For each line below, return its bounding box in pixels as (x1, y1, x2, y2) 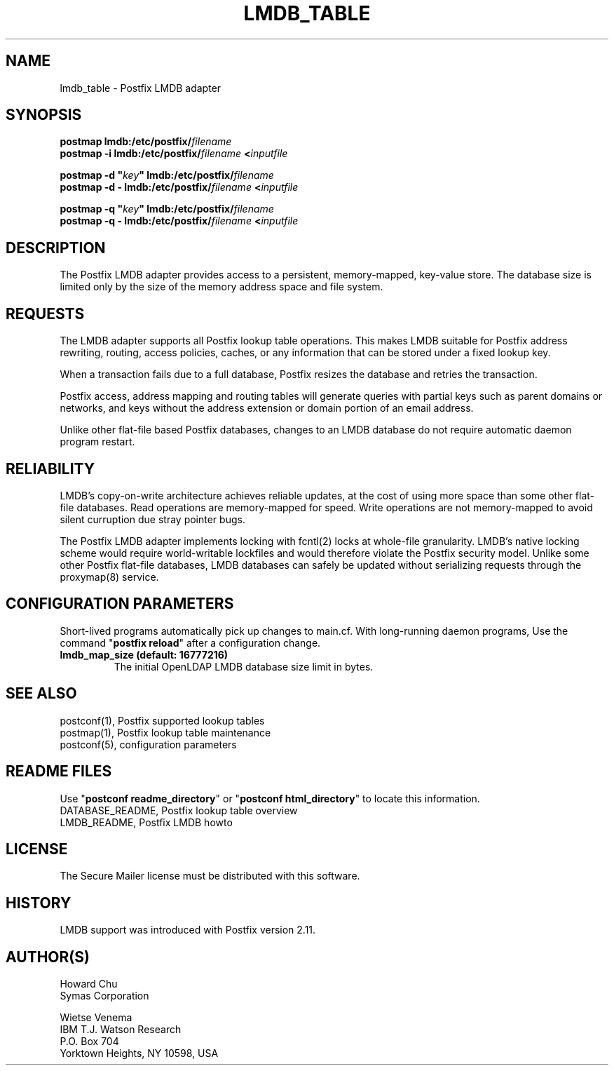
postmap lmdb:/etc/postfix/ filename (60, 135, 232, 148)
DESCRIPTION (6, 238, 106, 257)
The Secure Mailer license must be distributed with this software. (60, 870, 360, 882)
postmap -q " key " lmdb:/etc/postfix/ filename (60, 203, 274, 215)
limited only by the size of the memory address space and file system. (60, 281, 383, 293)
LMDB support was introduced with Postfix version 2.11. (60, 924, 316, 936)
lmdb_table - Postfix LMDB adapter (60, 81, 221, 94)
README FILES (6, 762, 112, 781)
